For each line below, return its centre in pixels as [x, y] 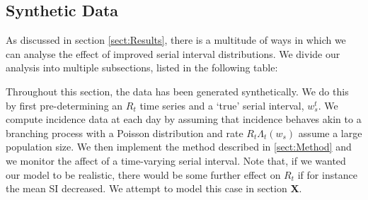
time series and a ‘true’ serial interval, [222, 105]
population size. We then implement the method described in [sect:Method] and [179, 147]
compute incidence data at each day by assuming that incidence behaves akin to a [184, 119]
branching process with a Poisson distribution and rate [125, 133]
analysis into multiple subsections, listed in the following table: [142, 67]
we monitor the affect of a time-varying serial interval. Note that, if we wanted [176, 160]
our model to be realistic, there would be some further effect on [143, 174]
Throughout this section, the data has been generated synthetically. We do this [177, 91]
